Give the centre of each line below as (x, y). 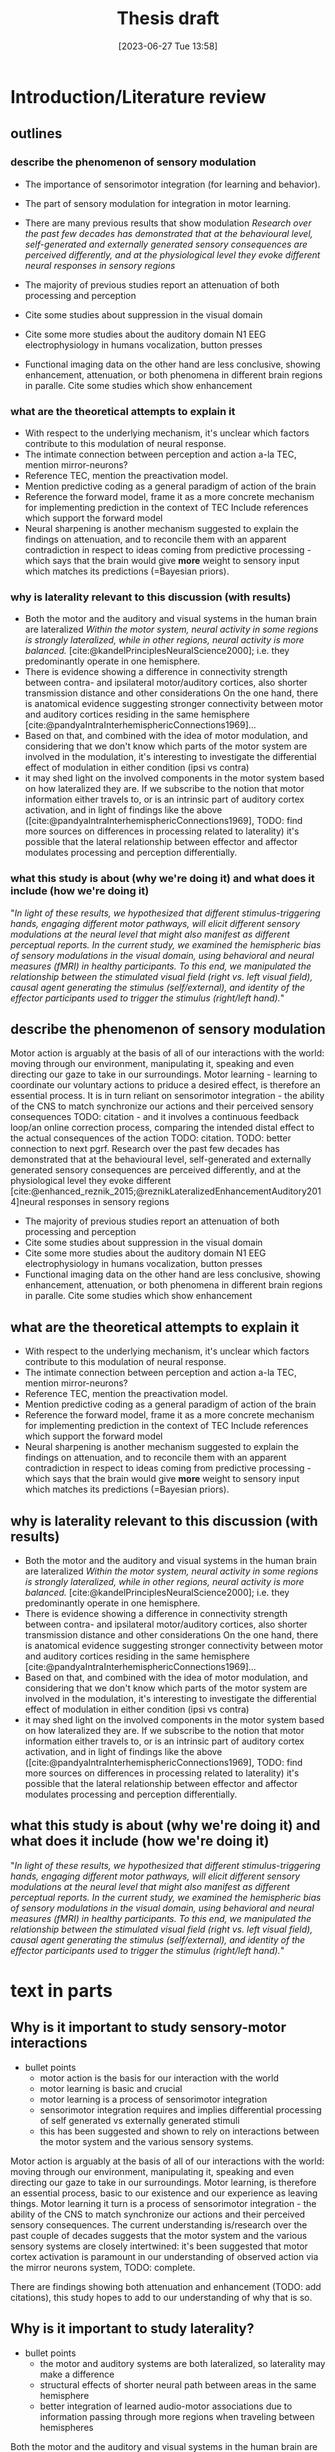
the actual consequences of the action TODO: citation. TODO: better (151, 1138)
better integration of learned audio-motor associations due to (166, 2406)
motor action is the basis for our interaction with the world (159, 2078)
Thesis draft (168, 18)
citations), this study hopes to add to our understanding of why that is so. (161, 2297)
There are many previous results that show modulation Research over (168, 223)
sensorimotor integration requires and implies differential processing (180, 2109)
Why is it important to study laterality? (132, 2328)
